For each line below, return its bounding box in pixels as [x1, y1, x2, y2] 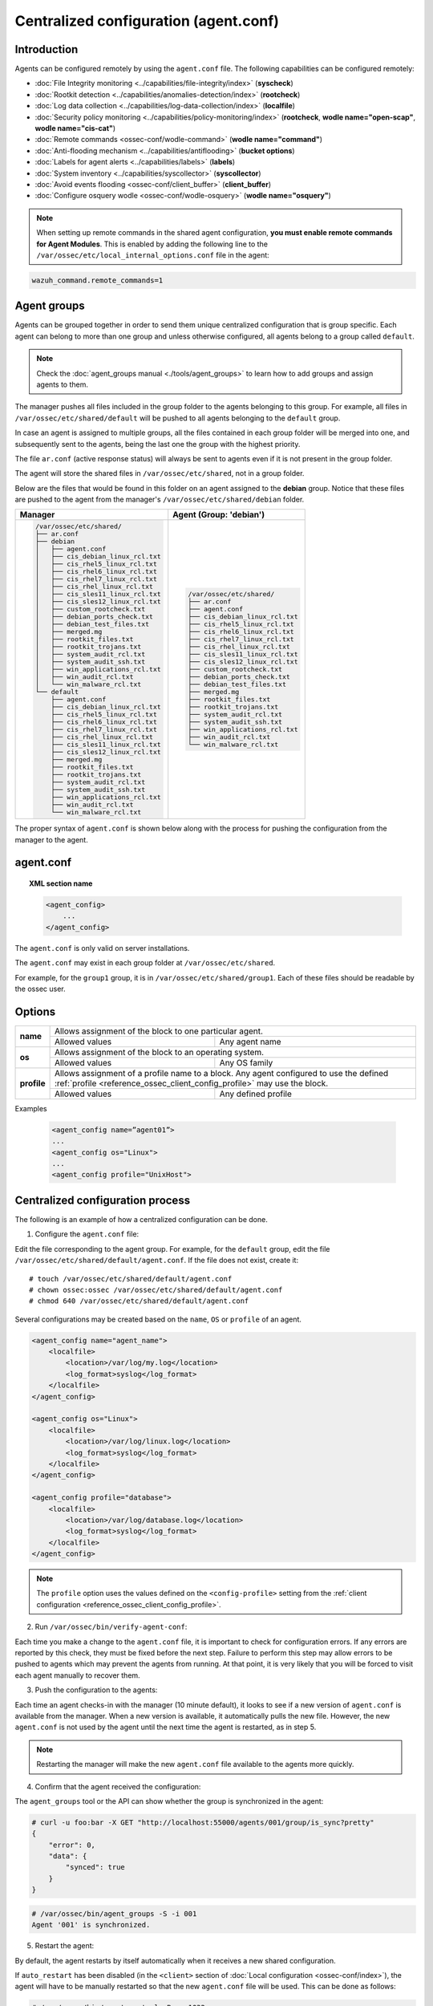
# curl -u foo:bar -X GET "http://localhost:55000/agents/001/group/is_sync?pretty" [31, 1817, 374, 1827]
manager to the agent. [14, 834, 88, 844]
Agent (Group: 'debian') [172, 510, 265, 521]
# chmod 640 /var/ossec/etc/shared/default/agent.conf [29, 1297, 249, 1306]
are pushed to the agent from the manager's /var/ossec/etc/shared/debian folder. [14, 494, 305, 505]
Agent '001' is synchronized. [31, 1920, 151, 1930]
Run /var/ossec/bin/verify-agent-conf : [34, 1622, 188, 1632]
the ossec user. [14, 984, 66, 993]
